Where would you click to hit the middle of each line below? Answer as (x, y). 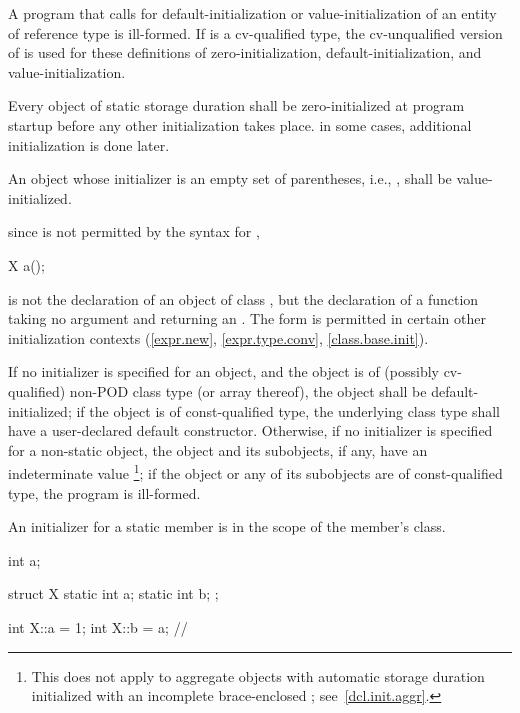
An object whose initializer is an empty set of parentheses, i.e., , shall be (230, 178)
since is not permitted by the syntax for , (134, 231)
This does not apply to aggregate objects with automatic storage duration (258, 675)
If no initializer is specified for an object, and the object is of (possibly (223, 371)
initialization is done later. (89, 144)
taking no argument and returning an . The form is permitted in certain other (247, 318)
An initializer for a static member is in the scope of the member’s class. (227, 526)
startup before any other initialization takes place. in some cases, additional (240, 124)
